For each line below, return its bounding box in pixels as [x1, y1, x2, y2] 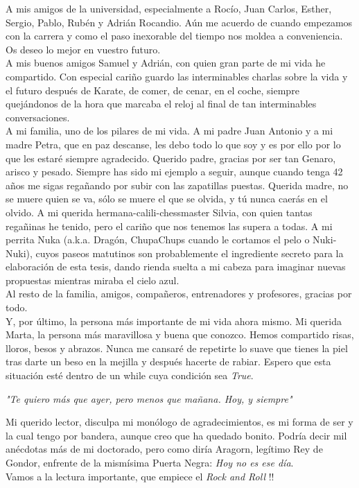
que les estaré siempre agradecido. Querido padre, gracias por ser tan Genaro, [6, 150, 336, 165]
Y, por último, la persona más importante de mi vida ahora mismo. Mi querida [6, 313, 342, 328]
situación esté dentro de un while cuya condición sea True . [6, 368, 254, 383]
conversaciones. [6, 110, 70, 124]
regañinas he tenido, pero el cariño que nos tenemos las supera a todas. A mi [6, 218, 333, 233]
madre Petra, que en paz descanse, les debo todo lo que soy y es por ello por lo [6, 137, 341, 151]
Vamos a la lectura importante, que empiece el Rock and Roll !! [6, 469, 274, 483]
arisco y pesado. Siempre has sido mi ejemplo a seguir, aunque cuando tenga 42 [6, 164, 343, 179]
